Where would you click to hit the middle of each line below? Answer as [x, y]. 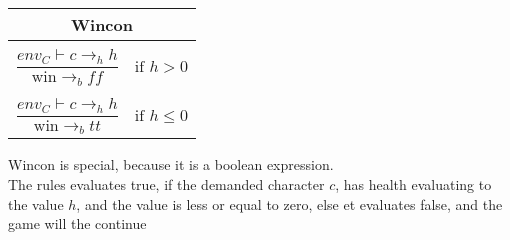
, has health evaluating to [413, 184]
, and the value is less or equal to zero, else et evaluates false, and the [289, 203]
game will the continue [77, 223]
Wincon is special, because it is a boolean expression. [171, 164]
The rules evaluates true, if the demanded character [166, 184]
